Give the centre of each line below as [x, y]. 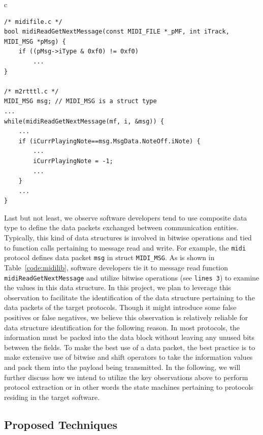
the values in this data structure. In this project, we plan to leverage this [118, 287]
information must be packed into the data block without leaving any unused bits [129, 337]
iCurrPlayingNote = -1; [73, 161]
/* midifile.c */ [33, 22]
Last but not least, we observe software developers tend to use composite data [126, 217]
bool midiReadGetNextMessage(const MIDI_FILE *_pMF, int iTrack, [117, 32]
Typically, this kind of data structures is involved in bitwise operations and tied [128, 238]
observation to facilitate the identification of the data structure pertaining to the [129, 297]
